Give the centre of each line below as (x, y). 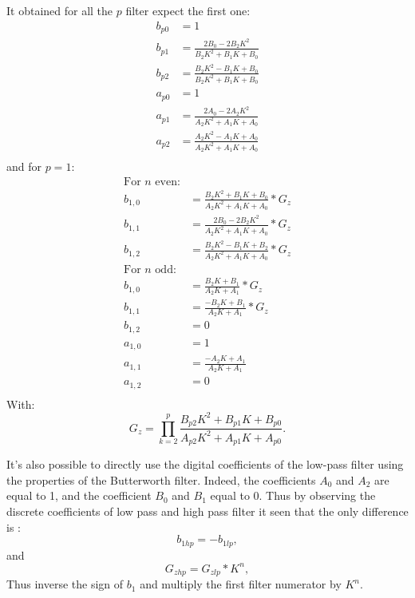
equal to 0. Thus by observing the (293, 495)
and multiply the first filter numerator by (241, 584)
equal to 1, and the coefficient (79, 495)
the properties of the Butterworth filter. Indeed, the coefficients (161, 479)
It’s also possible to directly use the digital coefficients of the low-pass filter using (205, 464)
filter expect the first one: (188, 10)
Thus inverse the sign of (65, 584)
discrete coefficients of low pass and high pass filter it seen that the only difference (207, 511)
